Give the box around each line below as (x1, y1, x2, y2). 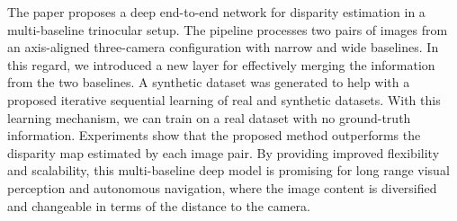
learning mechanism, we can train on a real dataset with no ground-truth (7, 108, 411, 127)
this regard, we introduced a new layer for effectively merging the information (7, 55, 435, 74)
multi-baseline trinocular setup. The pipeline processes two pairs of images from (7, 20, 448, 39)
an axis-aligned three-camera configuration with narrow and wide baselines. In (7, 38, 439, 57)
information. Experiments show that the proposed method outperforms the (7, 126, 421, 145)
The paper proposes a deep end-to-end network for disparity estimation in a (7, 3, 426, 21)
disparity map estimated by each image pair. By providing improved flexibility (7, 143, 440, 162)
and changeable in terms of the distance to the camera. (7, 196, 310, 215)
